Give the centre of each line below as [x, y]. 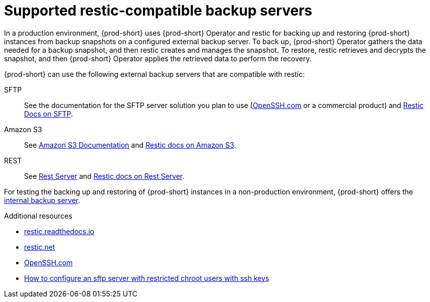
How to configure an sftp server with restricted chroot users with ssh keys [147, 278]
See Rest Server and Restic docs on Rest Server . [104, 176]
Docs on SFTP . [49, 114]
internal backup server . [42, 200]
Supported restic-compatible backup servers [158, 11]
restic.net [40, 247]
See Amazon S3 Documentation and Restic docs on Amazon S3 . [130, 145]
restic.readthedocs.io [59, 231]
